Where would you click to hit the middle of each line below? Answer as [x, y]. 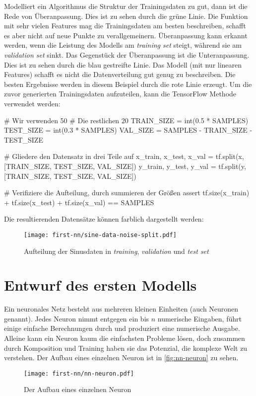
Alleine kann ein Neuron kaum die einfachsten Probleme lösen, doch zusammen [125, 338]
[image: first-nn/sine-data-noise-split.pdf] [100, 235]
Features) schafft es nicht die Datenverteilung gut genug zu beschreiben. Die [120, 74]
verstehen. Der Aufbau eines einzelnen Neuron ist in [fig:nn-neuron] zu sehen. [121, 357]
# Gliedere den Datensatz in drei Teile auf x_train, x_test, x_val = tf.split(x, [124, 156]
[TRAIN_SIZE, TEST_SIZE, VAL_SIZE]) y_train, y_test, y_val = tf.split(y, [125, 166]
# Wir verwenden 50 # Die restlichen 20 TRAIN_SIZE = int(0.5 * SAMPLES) [126, 120]
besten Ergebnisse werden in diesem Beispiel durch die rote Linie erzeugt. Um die [128, 84]
